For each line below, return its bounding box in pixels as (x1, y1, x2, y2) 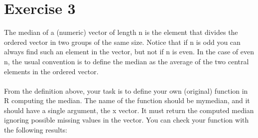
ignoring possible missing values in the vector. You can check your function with (4, 115, 249, 125)
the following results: (4, 125, 67, 135)
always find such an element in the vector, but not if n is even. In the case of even (4, 46, 254, 57)
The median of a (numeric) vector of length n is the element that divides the (4, 27, 238, 37)
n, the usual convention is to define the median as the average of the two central (4, 56, 249, 66)
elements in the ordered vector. (4, 66, 99, 76)
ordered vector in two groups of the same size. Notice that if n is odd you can (4, 36, 241, 47)
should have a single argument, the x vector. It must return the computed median (4, 105, 254, 115)
